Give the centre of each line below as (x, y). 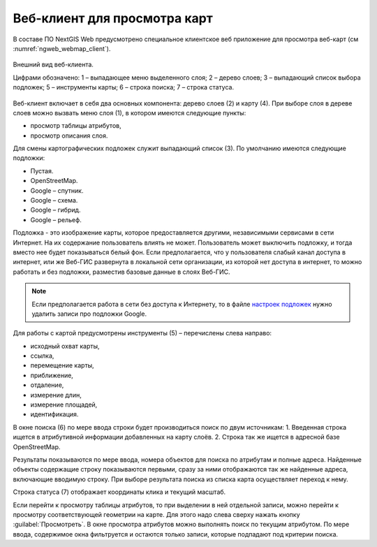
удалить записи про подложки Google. (89, 314)
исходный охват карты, (65, 346)
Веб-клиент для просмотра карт (113, 18)
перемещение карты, (62, 365)
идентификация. (54, 414)
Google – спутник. (57, 190)
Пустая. (42, 170)
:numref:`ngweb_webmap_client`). (62, 48)
